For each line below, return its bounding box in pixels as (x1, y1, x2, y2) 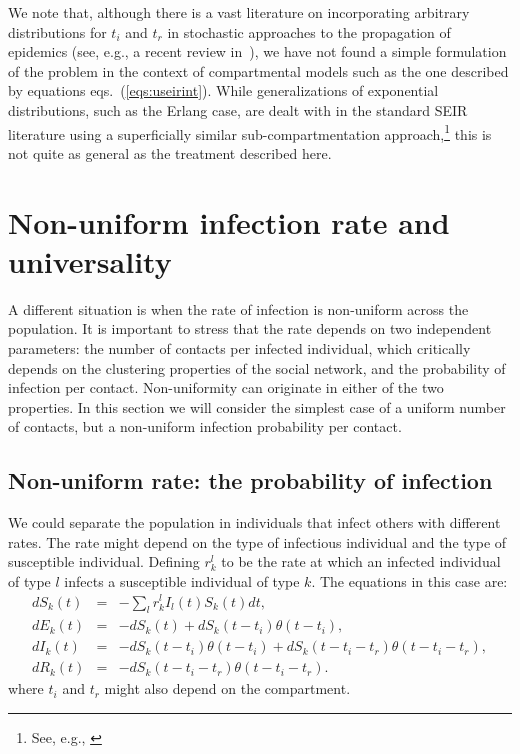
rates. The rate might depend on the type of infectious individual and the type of (8, 531, 507, 552)
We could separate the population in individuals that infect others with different (8, 512, 501, 533)
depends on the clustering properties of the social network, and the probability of (8, 357, 506, 378)
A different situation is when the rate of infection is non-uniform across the (8, 298, 469, 319)
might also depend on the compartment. (104, 678, 351, 699)
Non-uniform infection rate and (8, 201, 450, 242)
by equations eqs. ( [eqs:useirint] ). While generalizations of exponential (8, 80, 439, 101)
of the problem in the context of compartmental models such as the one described (8, 60, 509, 81)
